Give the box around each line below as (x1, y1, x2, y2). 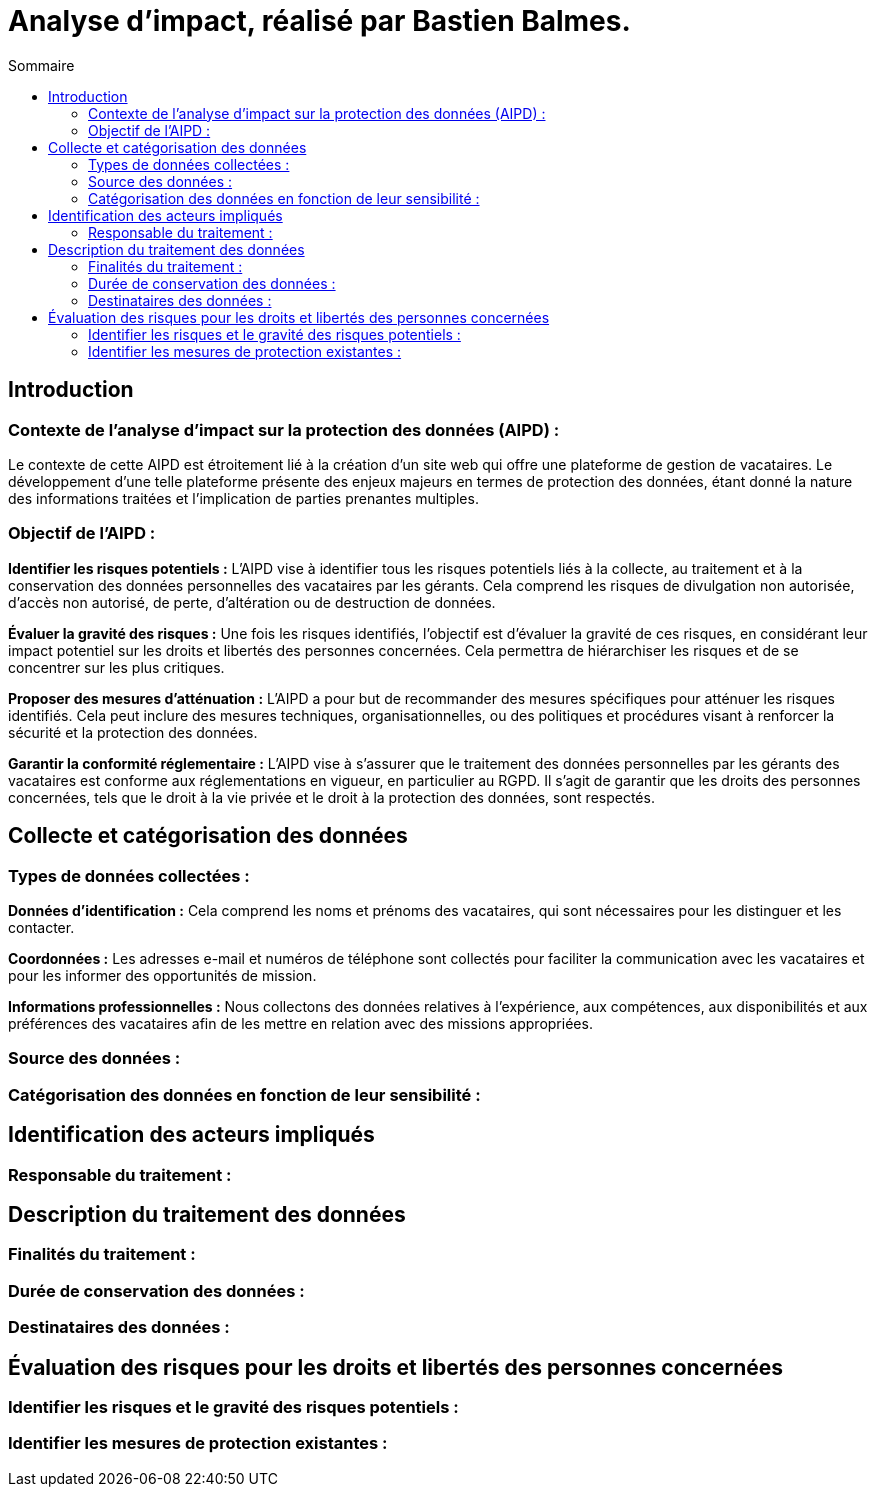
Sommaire (8, 56, 75, 74)
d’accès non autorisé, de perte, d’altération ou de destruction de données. (8, 593, 496, 611)
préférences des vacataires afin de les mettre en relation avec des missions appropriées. (8, 1014, 593, 1032)
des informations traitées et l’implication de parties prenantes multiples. (8, 489, 479, 507)
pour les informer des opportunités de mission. (8, 966, 317, 984)
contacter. (8, 918, 75, 936)
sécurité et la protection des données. (8, 723, 258, 741)
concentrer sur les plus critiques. (8, 658, 225, 676)
